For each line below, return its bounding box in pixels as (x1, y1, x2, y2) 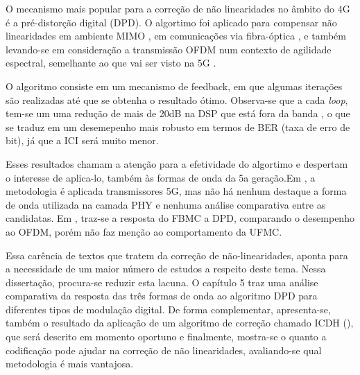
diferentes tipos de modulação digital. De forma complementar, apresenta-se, (6, 302, 331, 316)
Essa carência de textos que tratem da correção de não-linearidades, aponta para (6, 247, 348, 262)
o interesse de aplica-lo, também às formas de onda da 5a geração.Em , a (6, 170, 316, 184)
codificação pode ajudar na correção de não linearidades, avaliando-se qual (6, 342, 322, 357)
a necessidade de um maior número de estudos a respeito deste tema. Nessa (6, 261, 326, 276)
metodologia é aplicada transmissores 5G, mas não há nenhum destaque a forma (6, 184, 347, 198)
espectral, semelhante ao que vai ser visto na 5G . (6, 55, 216, 70)
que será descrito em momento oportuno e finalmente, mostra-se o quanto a (6, 329, 327, 344)
